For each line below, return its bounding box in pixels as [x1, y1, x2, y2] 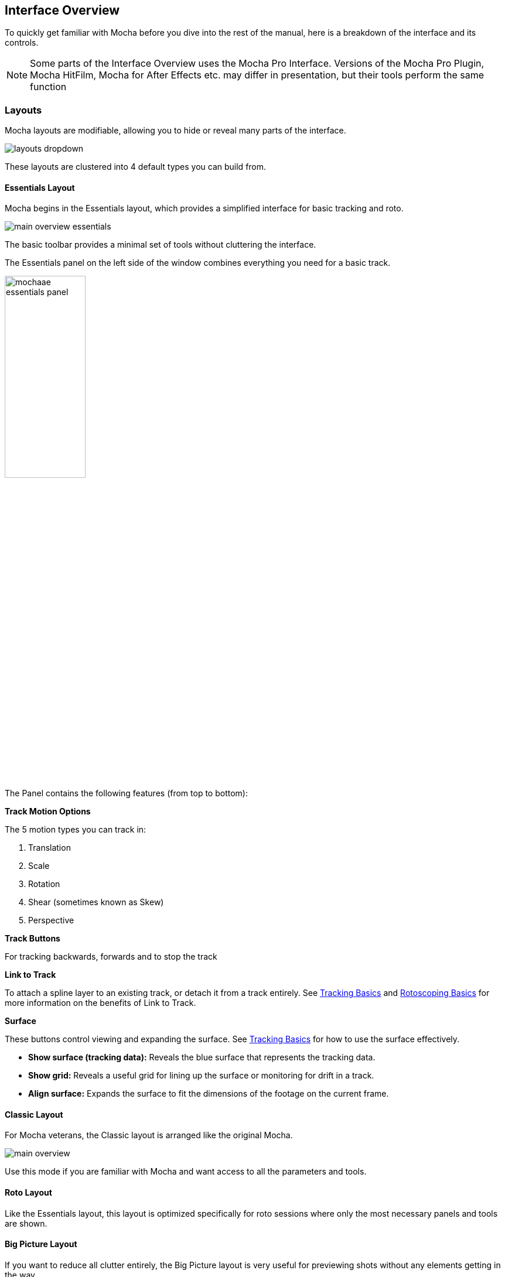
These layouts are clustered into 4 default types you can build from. [5, 162, 267, 172]
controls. [5, 37, 39, 48]
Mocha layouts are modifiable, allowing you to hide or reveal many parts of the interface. [5, 125, 346, 136]
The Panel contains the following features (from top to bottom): [5, 788, 248, 799]
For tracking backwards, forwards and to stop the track [5, 951, 217, 962]
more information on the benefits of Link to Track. [5, 998, 196, 1008]
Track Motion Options [5, 806, 91, 817]
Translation [28, 843, 71, 853]
